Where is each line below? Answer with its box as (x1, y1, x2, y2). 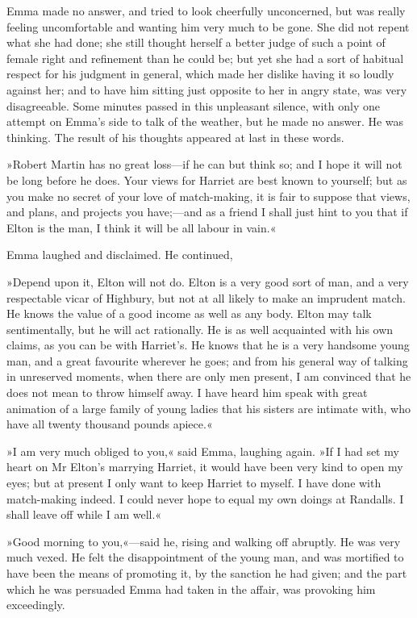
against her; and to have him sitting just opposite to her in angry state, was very (6, 81, 407, 98)
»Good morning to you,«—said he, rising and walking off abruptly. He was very (6, 532, 401, 549)
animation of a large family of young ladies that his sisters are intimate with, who (6, 399, 411, 416)
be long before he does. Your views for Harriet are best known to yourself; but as (6, 171, 407, 188)
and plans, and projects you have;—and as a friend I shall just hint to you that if (6, 203, 408, 220)
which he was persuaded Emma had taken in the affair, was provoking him (6, 580, 376, 597)
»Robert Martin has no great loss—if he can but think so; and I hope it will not (6, 156, 402, 173)
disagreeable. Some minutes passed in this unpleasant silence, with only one (6, 97, 380, 114)
